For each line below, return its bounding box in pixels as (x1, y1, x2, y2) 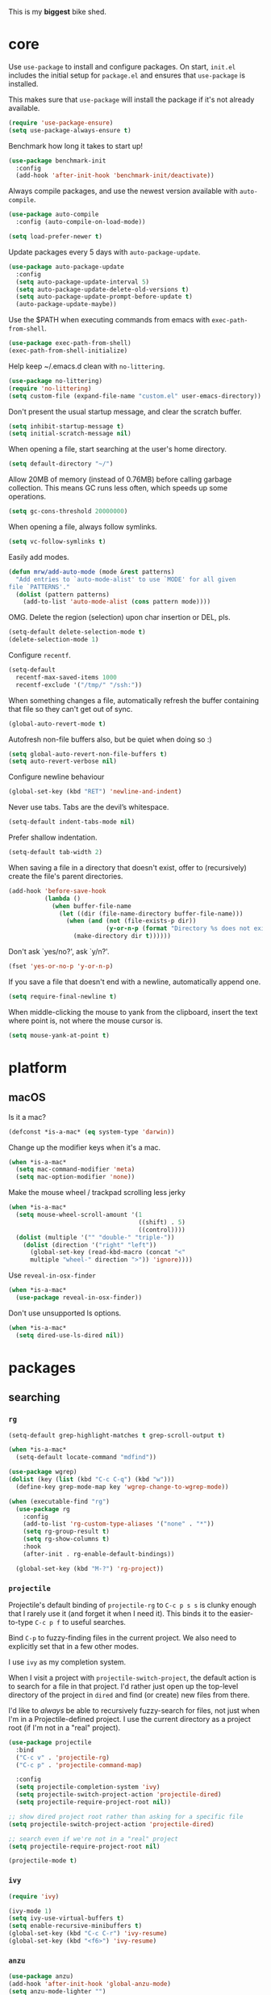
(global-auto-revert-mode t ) (8, 719, 106, 728)
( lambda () (44, 894, 81, 903)
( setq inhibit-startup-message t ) (8, 422, 125, 431)
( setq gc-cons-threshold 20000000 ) (8, 507, 128, 516)
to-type (8, 1617, 34, 1627)
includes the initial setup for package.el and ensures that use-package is (8, 70, 246, 80)
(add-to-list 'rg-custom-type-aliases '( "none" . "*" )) (23, 1520, 215, 1528)
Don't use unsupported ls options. (8, 1308, 122, 1318)
